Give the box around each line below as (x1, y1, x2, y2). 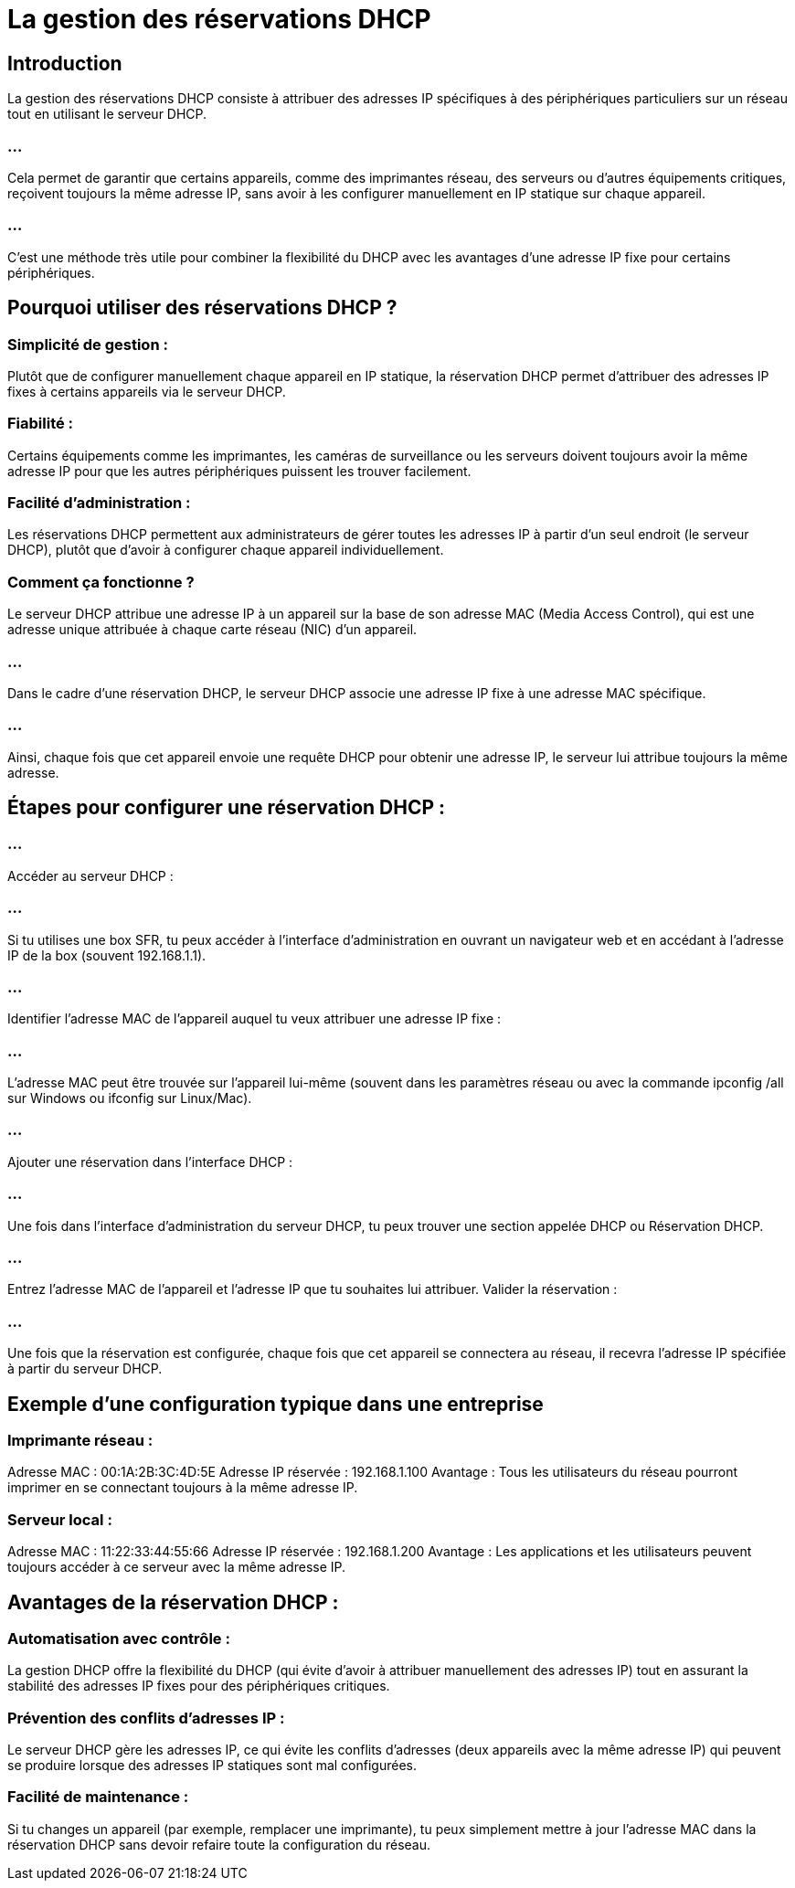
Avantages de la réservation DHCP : (7, 1590, 339, 1614)
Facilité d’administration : (7, 493, 191, 513)
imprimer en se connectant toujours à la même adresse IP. (7, 1480, 358, 1496)
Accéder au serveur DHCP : (7, 867, 174, 884)
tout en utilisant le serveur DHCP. (7, 106, 207, 122)
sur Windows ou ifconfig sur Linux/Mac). (7, 1090, 252, 1107)
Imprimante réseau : (7, 1430, 154, 1449)
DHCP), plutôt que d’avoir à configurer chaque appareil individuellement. (7, 542, 444, 558)
